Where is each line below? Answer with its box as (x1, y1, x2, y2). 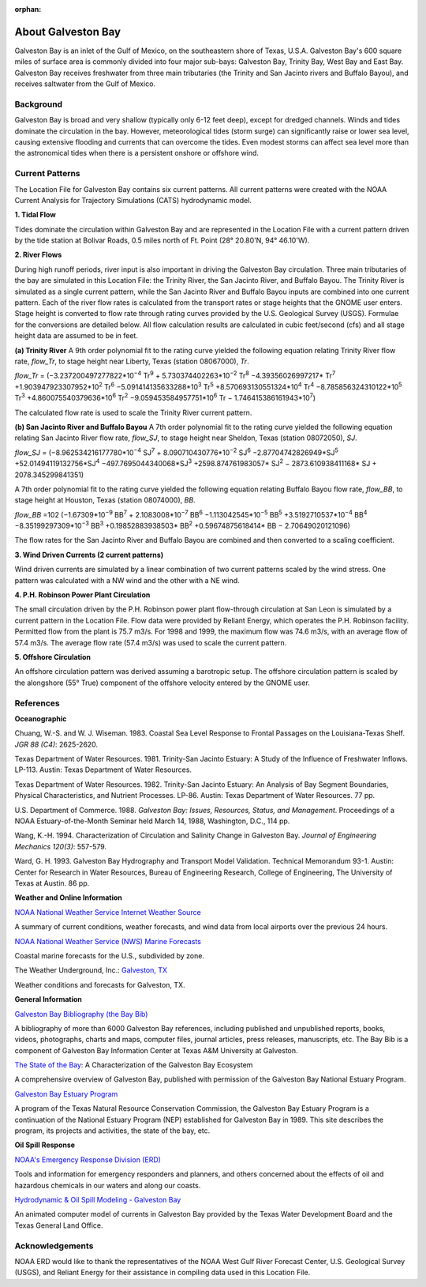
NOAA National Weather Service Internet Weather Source (14, 907, 201, 916)
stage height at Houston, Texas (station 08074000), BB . (14, 495, 196, 505)
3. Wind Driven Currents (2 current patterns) (14, 550, 164, 559)
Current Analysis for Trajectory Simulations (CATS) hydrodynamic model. (14, 195, 252, 205)
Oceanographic (14, 713, 67, 723)
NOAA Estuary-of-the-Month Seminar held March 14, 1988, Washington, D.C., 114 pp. (14, 816, 290, 826)
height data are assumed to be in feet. (14, 331, 138, 341)
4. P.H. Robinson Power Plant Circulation (14, 590, 151, 600)
